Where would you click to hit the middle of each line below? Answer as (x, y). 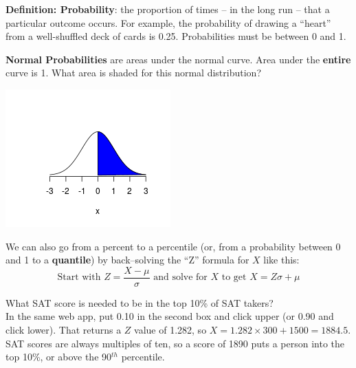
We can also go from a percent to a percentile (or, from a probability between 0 (173, 246)
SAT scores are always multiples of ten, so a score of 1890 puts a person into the (175, 343)
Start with (79, 278)
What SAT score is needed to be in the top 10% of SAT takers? (140, 302)
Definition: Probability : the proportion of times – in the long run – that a (168, 9)
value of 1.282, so (170, 329)
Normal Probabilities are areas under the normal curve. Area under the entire (178, 59)
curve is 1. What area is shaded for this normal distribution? (133, 73)
